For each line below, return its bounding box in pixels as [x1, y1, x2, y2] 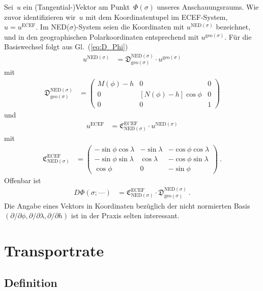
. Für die [224, 31, 252, 42]
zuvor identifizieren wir [4, 11, 76, 22]
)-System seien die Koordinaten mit [73, 21, 184, 32]
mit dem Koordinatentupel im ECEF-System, [85, 11, 228, 22]
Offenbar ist [4, 174, 41, 185]
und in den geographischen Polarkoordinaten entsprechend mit [4, 31, 199, 42]
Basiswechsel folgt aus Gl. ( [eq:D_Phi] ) [4, 41, 128, 52]
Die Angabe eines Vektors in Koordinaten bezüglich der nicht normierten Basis [4, 200, 250, 211]
